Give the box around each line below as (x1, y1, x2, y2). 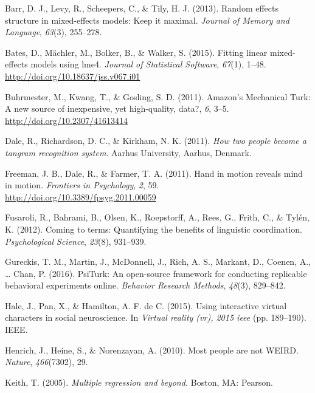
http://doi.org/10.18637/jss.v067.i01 (5, 69, 140, 82)
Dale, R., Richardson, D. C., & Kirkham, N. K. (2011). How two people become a (5, 134, 306, 147)
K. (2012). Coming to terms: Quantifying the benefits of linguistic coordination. (5, 222, 302, 235)
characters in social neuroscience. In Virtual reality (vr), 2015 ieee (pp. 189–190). (5, 311, 306, 324)
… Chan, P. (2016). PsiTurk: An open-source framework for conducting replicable (5, 267, 307, 279)
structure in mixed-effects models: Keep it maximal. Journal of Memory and (5, 13, 289, 26)
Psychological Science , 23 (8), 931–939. (5, 234, 147, 247)
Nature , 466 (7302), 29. (5, 355, 88, 368)
